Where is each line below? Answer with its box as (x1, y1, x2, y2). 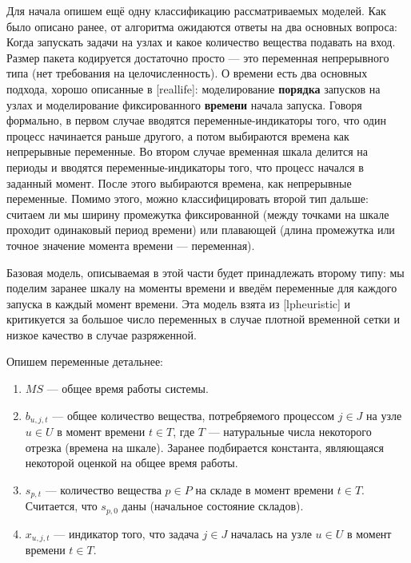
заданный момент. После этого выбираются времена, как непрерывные (6, 174, 352, 191)
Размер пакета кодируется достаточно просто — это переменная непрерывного (6, 49, 389, 65)
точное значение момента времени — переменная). (6, 236, 255, 253)
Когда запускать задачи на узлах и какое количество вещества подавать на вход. (6, 34, 396, 50)
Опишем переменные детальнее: (6, 353, 164, 370)
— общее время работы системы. (46, 380, 209, 397)
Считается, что (25, 498, 98, 514)
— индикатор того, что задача (54, 525, 199, 541)
